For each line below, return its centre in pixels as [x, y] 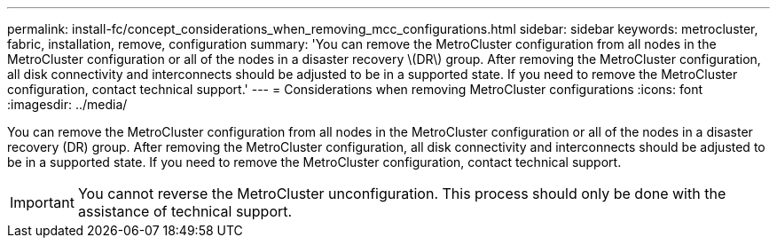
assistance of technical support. [185, 211]
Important [42, 202]
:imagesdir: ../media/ [67, 104]
